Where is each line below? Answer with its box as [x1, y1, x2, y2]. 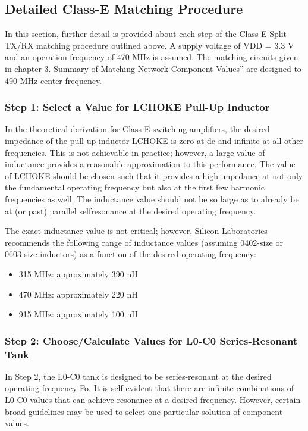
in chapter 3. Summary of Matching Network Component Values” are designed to [5, 62, 301, 74]
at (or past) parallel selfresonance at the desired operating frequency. [5, 204, 256, 217]
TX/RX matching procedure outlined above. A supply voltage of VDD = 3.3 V [5, 39, 294, 51]
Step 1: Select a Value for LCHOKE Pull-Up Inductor [5, 99, 270, 114]
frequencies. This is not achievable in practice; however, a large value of [5, 146, 265, 158]
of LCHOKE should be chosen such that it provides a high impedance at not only [5, 169, 303, 182]
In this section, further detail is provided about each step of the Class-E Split [5, 27, 287, 40]
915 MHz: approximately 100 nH [18, 308, 138, 320]
